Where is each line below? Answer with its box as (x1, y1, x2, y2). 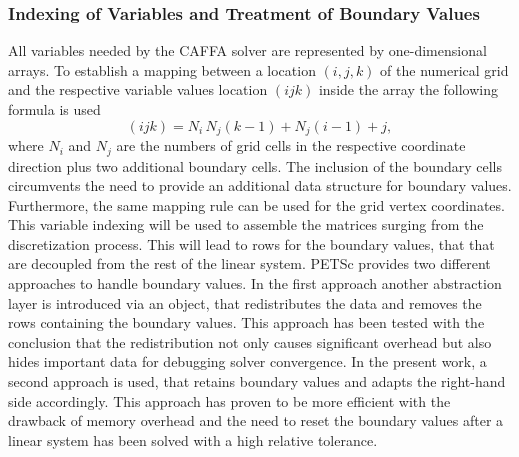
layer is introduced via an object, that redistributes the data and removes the (8, 292, 482, 313)
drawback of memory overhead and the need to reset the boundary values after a (8, 410, 504, 431)
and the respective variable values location (8, 79, 268, 100)
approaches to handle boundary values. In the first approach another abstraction (8, 273, 502, 294)
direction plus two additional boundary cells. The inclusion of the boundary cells (8, 155, 502, 176)
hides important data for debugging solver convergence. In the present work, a (8, 351, 487, 372)
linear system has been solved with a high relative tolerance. (8, 429, 378, 450)
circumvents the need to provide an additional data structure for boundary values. (8, 175, 512, 196)
